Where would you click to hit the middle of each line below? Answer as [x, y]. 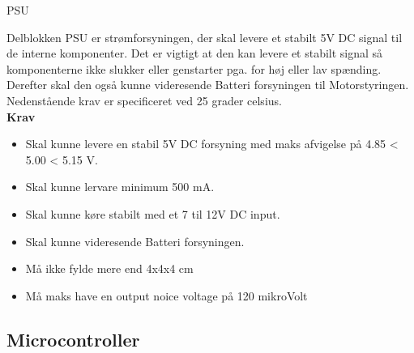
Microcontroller [73, 339]
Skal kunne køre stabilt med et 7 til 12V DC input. [153, 213]
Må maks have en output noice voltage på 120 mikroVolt [166, 295]
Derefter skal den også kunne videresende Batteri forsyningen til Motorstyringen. [208, 85]
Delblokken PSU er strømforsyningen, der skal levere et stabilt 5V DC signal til [205, 37]
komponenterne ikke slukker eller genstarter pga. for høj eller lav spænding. [194, 68]
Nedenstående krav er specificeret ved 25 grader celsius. [144, 100]
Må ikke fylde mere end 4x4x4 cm [109, 268]
